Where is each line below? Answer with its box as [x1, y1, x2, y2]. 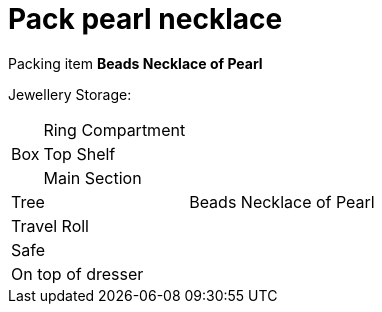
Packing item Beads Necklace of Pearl [8, 54, 263, 72]
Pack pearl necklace [8, 2, 283, 36]
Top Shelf [43, 143, 116, 164]
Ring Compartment [43, 119, 186, 140]
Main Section [43, 167, 142, 188]
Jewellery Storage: [8, 85, 132, 103]
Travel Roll [11, 215, 89, 236]
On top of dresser [11, 263, 144, 284]
